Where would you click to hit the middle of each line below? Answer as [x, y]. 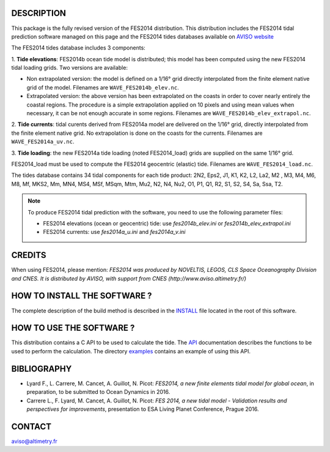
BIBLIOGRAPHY [42, 368]
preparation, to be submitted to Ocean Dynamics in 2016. [98, 392]
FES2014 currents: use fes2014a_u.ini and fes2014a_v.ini [114, 232]
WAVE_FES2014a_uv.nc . [43, 141]
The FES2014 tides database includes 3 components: [79, 48]
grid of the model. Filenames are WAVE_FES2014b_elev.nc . [103, 87]
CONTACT [31, 427]
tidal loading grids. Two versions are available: [70, 68]
